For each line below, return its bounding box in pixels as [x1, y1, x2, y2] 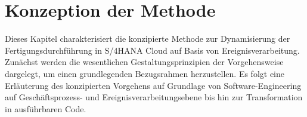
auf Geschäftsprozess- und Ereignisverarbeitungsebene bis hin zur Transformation [5, 91, 303, 103]
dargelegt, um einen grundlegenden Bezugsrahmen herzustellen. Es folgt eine [5, 67, 284, 79]
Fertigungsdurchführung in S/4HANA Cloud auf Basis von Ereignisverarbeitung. [5, 44, 300, 56]
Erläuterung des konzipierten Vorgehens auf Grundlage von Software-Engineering [5, 79, 302, 91]
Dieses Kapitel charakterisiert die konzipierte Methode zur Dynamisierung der [5, 32, 290, 45]
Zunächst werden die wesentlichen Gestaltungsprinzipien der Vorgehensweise [5, 56, 284, 68]
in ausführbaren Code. [5, 102, 86, 115]
